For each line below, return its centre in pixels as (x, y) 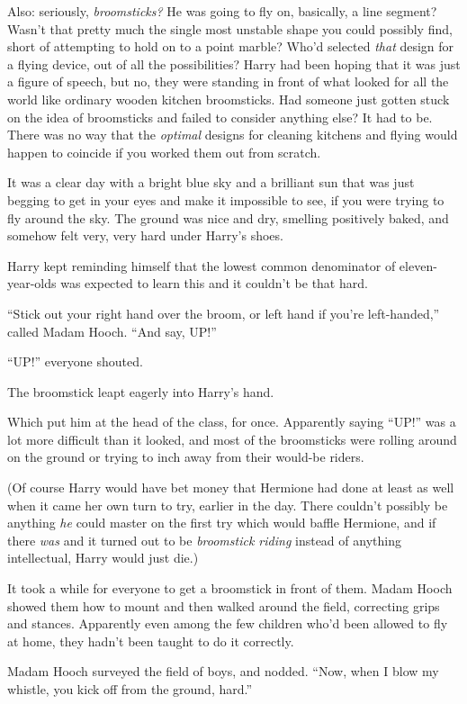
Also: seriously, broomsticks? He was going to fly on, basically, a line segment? (222, 11)
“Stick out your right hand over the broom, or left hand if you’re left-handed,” (224, 313)
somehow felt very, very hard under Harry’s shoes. (145, 235)
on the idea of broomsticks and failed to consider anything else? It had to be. (220, 117)
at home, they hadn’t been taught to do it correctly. (151, 641)
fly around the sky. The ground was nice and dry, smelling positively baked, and (228, 217)
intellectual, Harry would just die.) (103, 558)
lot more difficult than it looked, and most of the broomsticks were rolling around (232, 439)
